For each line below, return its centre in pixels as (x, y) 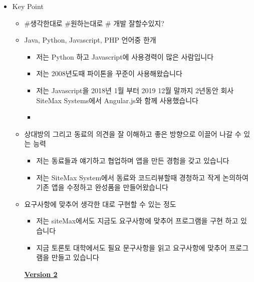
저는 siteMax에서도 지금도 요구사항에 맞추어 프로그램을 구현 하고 (137, 221)
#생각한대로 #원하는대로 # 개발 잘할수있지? (94, 23)
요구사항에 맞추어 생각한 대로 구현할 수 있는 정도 (100, 204)
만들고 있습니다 (75, 257)
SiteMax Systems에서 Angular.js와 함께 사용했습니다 (117, 100)
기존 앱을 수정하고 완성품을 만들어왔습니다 (102, 187)
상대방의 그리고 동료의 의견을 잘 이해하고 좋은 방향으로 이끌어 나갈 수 (133, 133)
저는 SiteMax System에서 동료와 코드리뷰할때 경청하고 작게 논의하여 (142, 177)
